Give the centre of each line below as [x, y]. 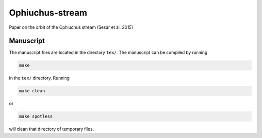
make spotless [36, 116]
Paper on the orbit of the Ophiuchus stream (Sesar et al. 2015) [71, 27]
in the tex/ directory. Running [39, 78]
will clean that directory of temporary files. [51, 129]
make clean [32, 91]
